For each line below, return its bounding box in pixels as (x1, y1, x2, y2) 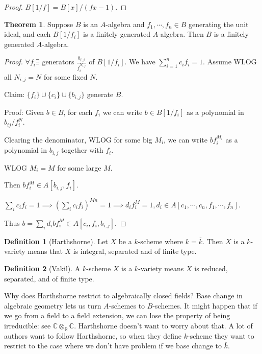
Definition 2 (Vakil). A (4, 263, 81, 273)
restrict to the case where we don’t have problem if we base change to (4, 340, 222, 351)
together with (61, 145, 103, 155)
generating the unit (189, 18, 249, 29)
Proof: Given (4, 106, 44, 117)
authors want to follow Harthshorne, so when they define (4, 330, 182, 341)
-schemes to (109, 300, 145, 311)
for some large (57, 162, 101, 173)
